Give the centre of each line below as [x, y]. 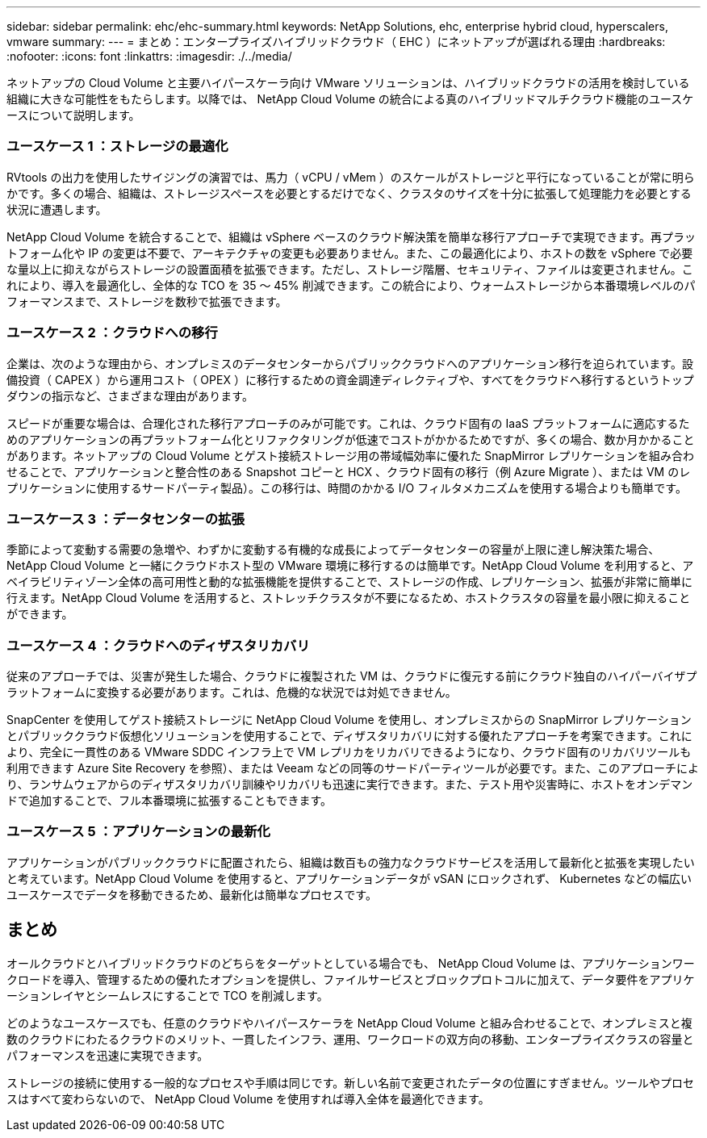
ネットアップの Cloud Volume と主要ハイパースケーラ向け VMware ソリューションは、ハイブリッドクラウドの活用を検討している [348, 83]
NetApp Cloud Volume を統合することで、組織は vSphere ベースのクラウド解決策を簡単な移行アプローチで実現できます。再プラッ [351, 236]
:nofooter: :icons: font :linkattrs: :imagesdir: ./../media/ [149, 56]
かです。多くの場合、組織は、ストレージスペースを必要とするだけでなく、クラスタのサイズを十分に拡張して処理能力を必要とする [349, 193]
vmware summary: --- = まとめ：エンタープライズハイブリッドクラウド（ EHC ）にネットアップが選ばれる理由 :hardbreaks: [336, 42]
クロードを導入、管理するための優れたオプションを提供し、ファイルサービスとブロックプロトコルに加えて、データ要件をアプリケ [351, 979]
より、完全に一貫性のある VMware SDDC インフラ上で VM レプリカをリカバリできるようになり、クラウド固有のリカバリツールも [349, 752]
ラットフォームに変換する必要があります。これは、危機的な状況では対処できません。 [232, 692]
